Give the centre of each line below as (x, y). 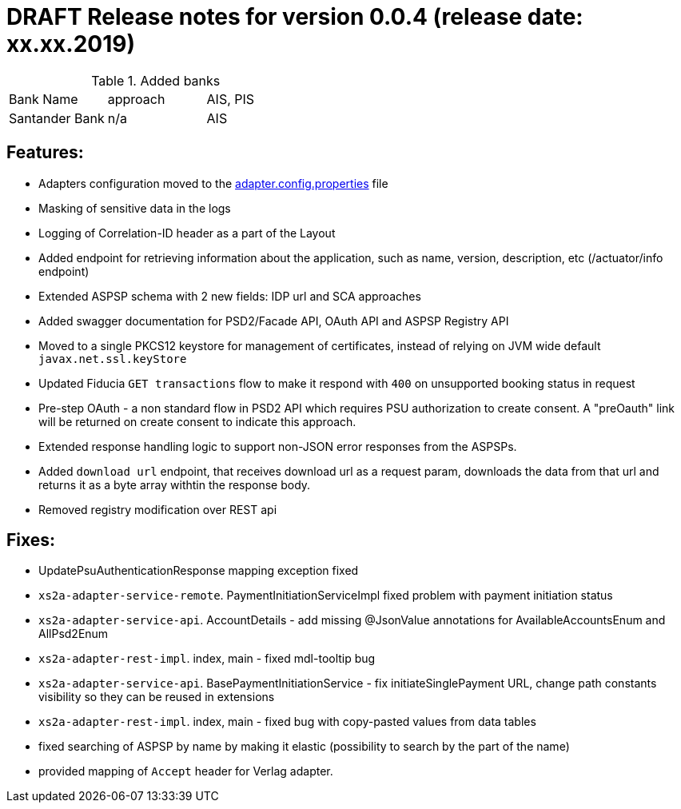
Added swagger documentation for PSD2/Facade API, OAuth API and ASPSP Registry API (274, 321)
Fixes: (31, 540)
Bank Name (44, 99)
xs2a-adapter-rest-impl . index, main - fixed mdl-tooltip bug (207, 659)
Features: (45, 153)
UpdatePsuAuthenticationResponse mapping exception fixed (199, 571)
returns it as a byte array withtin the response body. (175, 484)
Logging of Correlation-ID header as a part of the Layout (187, 233)
